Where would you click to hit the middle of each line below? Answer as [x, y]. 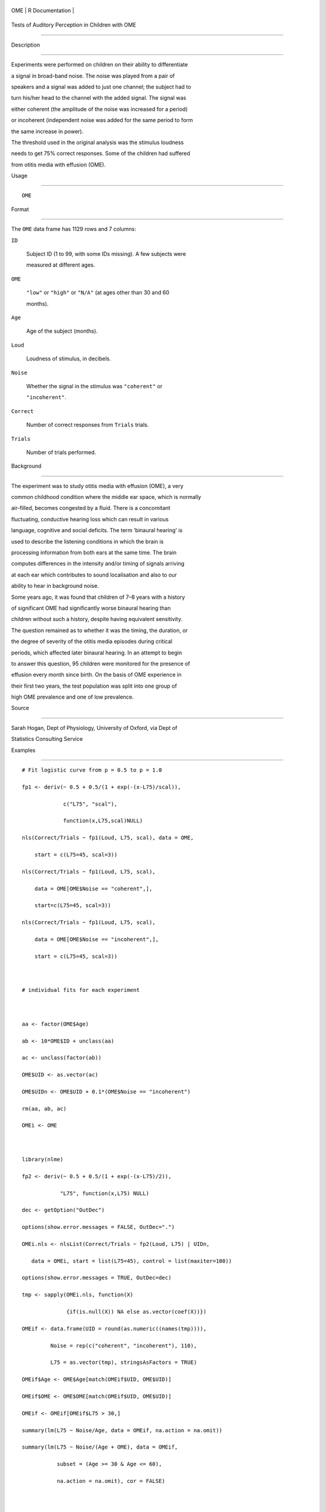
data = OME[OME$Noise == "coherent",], [93, 888]
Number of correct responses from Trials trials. [88, 425]
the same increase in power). [47, 131]
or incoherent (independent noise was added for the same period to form [102, 120]
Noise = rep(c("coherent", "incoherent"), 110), [124, 1345]
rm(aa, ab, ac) [44, 1109]
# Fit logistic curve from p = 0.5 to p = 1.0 [92, 770]
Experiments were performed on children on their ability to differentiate [100, 65]
